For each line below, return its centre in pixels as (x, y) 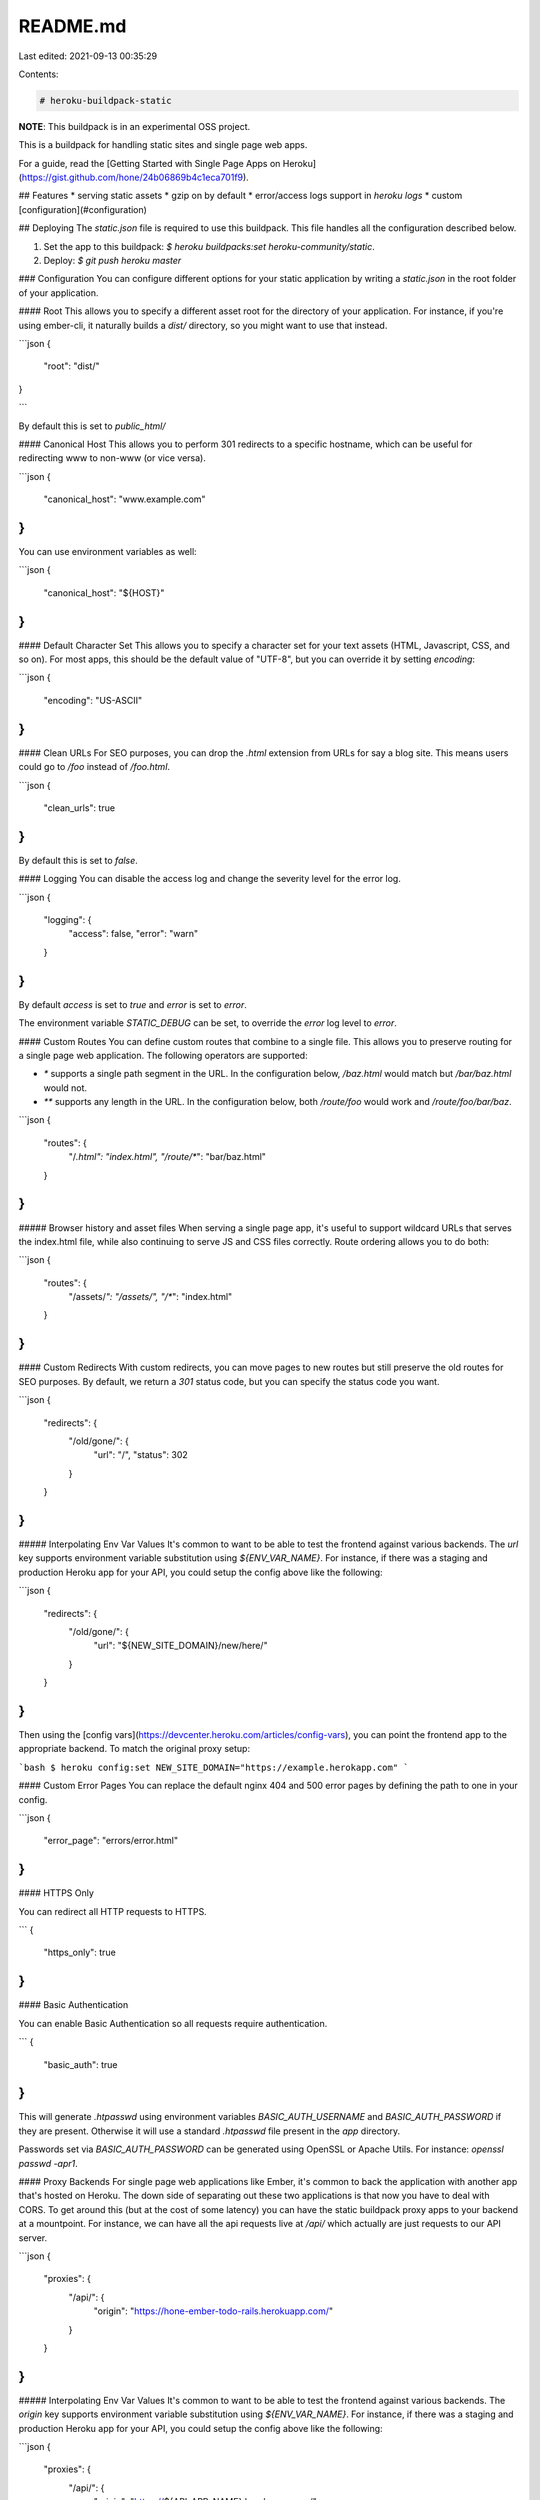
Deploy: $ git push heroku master (112, 261)
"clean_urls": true (79, 807)
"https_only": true (80, 1952)
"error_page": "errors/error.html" (111, 1841)
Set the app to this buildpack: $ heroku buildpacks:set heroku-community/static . (209, 246)
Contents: (38, 74)
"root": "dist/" (71, 366)
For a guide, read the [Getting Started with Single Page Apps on (149, 163)
